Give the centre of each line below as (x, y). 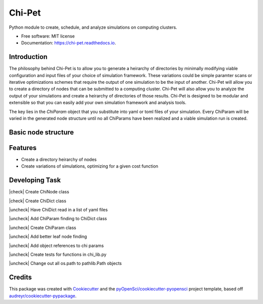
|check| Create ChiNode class (39, 192)
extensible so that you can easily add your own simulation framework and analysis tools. (98, 103)
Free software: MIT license (48, 36)
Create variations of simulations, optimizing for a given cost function (90, 166)
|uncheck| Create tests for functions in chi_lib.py (58, 254)
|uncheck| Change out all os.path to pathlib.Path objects (65, 264)
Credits (20, 277)
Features (23, 148)
